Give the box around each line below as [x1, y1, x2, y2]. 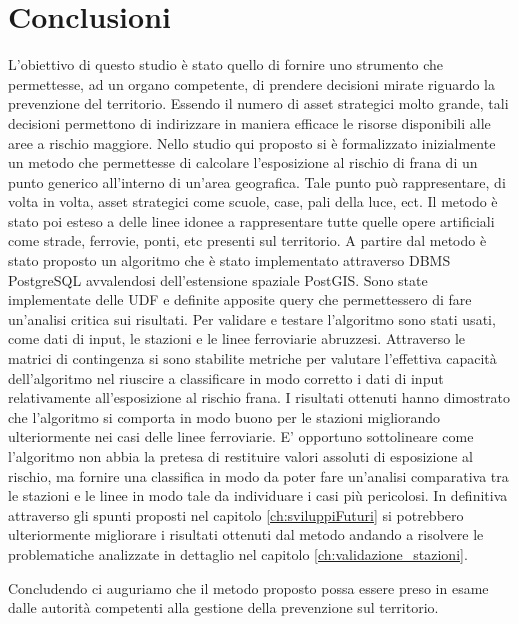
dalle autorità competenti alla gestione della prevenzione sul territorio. [8, 597, 439, 618]
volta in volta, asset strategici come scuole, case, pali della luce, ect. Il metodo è [8, 191, 498, 212]
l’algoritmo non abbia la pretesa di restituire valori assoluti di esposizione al [8, 446, 474, 466]
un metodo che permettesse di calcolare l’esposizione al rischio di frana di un [8, 152, 478, 173]
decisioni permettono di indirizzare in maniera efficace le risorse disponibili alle [8, 112, 491, 133]
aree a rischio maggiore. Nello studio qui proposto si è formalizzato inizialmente [8, 132, 496, 153]
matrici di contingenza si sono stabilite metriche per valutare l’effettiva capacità [8, 348, 497, 369]
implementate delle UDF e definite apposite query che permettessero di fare [8, 289, 472, 310]
